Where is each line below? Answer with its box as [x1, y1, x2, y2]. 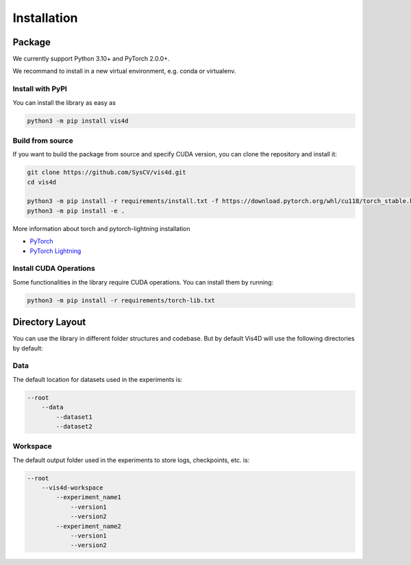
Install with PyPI [12, 84, 68, 94]
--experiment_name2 [55, 522, 121, 530]
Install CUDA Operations [12, 264, 95, 274]
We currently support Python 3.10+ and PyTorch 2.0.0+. [12, 55, 170, 63]
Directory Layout [12, 316, 86, 328]
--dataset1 [55, 413, 92, 421]
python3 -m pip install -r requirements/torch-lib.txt [27, 296, 215, 304]
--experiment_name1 [55, 494, 121, 501]
